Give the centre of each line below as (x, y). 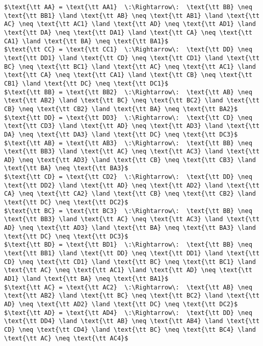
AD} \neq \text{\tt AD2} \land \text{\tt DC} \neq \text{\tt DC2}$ (121, 304)
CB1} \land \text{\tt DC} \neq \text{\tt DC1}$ (86, 83)
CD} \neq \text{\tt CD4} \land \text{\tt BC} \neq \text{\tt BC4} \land (130, 329)
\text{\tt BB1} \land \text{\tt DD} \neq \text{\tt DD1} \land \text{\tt (132, 254)
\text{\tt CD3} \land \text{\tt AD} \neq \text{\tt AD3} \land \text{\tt (132, 126)
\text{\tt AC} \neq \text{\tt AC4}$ (66, 338)
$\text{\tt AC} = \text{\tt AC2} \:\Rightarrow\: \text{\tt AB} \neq (128, 287)
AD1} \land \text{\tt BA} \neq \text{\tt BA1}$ (86, 279)
